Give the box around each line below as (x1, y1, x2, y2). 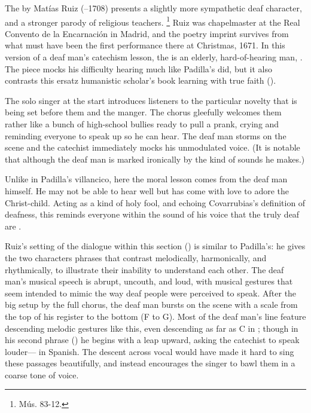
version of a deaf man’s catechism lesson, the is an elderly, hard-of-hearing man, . (5, 51, 303, 63)
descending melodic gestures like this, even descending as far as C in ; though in (5, 322, 298, 334)
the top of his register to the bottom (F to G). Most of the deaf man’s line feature (5, 310, 306, 322)
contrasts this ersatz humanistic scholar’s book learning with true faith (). (5, 74, 276, 87)
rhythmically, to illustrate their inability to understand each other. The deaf (5, 263, 284, 276)
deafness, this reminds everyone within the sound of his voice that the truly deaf (5, 208, 300, 221)
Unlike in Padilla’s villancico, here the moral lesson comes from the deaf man (5, 173, 288, 185)
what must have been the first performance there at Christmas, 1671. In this (5, 39, 285, 51)
